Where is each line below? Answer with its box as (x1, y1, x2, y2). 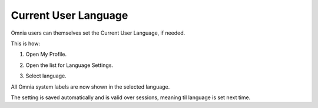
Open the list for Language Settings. (25, 62, 114, 69)
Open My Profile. (25, 50, 67, 58)
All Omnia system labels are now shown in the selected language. (11, 83, 170, 90)
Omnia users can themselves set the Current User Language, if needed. (11, 29, 185, 36)
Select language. (25, 72, 67, 79)
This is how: (11, 40, 41, 47)
